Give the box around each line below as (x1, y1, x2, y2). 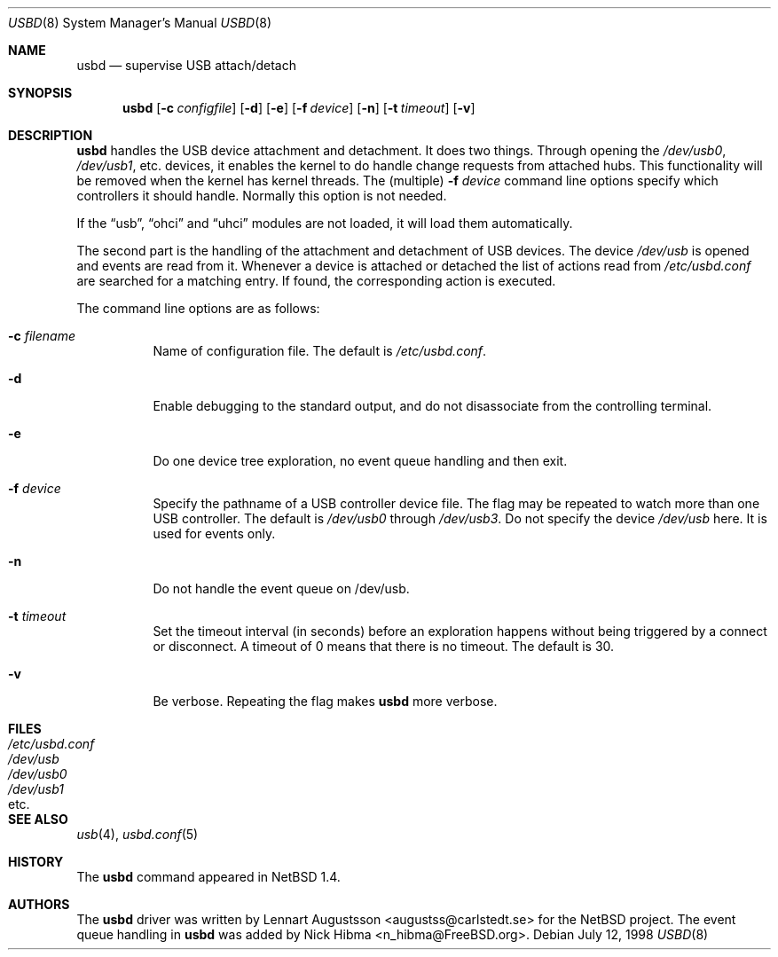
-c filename (8, 328, 75, 343)
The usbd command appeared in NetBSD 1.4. (76, 869, 341, 884)
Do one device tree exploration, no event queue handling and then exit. (153, 453, 568, 468)
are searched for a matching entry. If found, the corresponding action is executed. (76, 273, 556, 288)
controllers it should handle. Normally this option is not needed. (76, 188, 447, 203)
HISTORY (8, 854, 64, 869)
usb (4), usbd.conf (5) (76, 827, 199, 842)
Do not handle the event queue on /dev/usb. (153, 581, 410, 596)
